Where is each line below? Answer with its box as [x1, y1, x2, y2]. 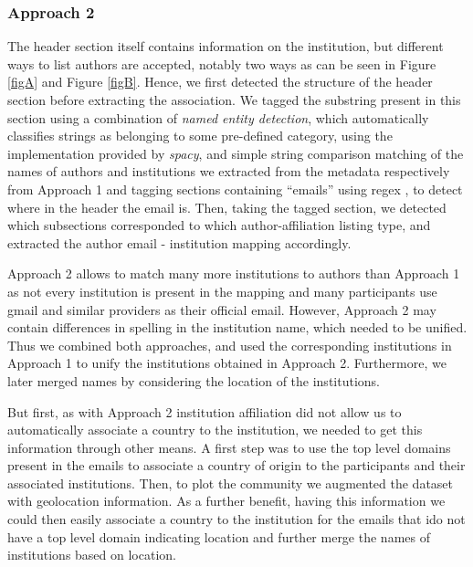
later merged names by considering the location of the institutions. [7, 371, 380, 390]
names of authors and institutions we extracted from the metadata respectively [7, 162, 450, 181]
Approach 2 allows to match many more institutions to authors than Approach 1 [7, 264, 460, 283]
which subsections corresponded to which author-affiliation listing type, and [7, 215, 431, 235]
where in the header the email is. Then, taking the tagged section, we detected [7, 197, 447, 216]
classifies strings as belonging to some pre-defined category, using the [7, 126, 393, 145]
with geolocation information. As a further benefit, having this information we [7, 491, 446, 510]
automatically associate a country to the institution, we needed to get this [7, 420, 423, 439]
